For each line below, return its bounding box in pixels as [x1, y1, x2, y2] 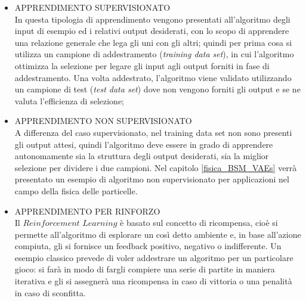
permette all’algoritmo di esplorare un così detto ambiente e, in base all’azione [14, 228, 301, 240]
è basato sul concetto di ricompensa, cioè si [120, 216, 278, 229]
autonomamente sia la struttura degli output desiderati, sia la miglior [14, 150, 269, 162]
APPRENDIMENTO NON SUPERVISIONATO [14, 114, 192, 127]
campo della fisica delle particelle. [14, 184, 138, 197]
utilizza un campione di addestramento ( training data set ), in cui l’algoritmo [14, 48, 294, 60]
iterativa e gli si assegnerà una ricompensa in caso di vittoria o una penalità [14, 275, 292, 287]
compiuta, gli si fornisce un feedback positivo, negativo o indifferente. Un [14, 240, 282, 252]
